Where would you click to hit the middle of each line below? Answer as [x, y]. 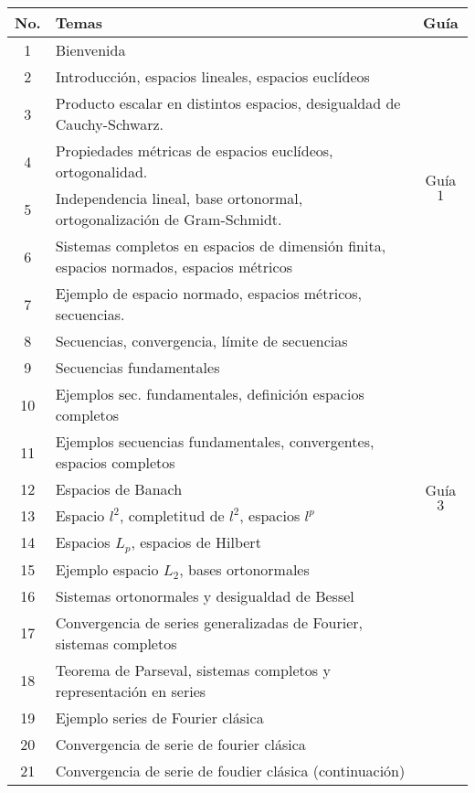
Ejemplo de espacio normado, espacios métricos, [209, 293]
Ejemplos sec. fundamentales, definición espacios [210, 394]
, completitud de [172, 515]
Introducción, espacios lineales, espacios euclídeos [212, 76]
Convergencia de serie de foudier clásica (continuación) [230, 770]
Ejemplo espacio [107, 569]
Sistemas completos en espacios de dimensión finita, [221, 246]
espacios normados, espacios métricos [174, 267]
